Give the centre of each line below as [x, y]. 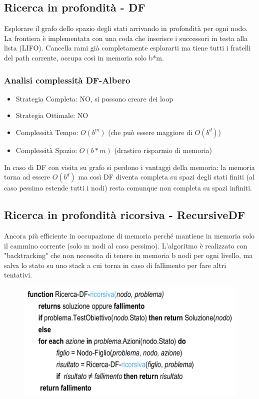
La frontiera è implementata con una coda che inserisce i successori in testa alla [126, 38]
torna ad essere [27, 177]
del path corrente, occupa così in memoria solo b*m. [84, 57]
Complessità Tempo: [47, 132]
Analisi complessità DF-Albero [67, 80]
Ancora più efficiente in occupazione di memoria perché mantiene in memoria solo [129, 235]
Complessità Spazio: [46, 150]
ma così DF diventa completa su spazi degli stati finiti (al [166, 177]
